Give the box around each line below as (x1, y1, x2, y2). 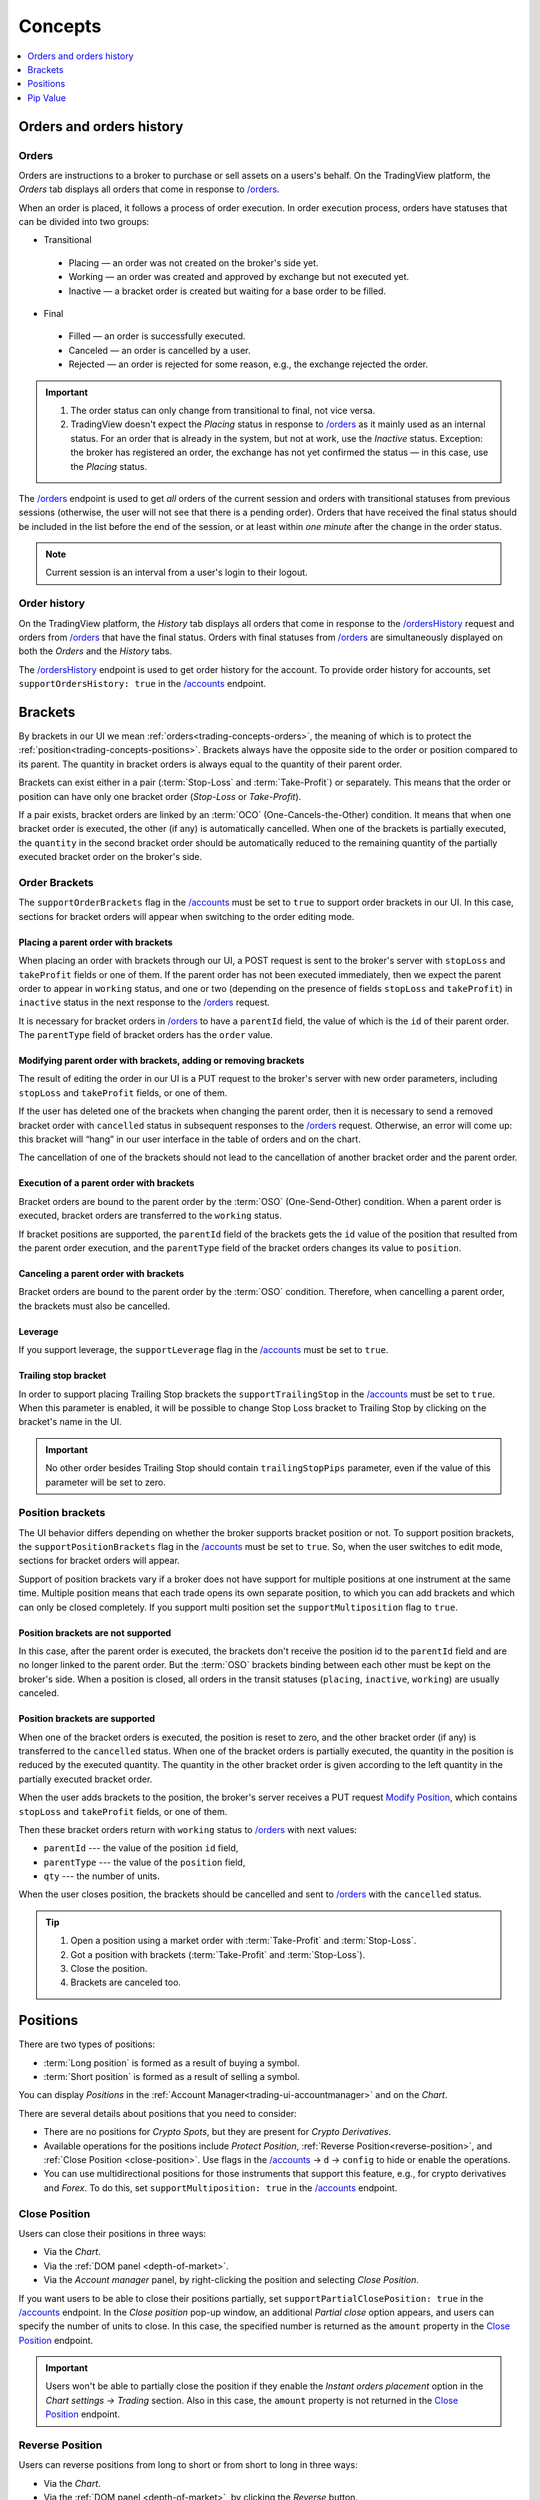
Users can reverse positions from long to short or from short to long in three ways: (18, 2459, 359, 2471)
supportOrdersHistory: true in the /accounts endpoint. (18, 678, 267, 690)
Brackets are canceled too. (70, 1976, 182, 1989)
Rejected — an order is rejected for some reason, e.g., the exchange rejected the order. (68, 358, 429, 370)
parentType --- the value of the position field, (43, 1856, 246, 1868)
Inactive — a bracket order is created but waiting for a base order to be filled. (68, 285, 387, 297)
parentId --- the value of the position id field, (43, 1842, 239, 1854)
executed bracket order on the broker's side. (18, 851, 203, 863)
